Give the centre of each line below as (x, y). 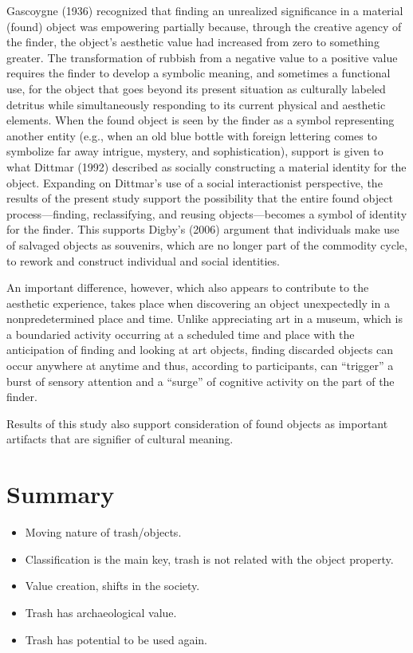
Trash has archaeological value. (101, 612)
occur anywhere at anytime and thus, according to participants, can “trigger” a (200, 366)
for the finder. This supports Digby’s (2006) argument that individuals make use (203, 229)
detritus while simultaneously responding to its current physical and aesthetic (196, 104)
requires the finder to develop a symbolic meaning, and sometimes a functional (199, 73)
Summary (61, 494)
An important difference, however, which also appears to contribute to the (188, 287)
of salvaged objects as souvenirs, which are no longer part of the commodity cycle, (207, 244)
